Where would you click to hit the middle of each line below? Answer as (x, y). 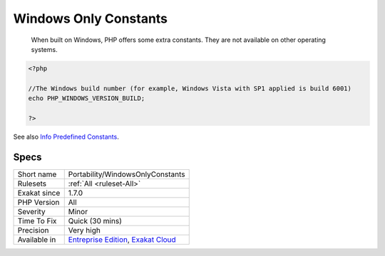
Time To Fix (37, 220)
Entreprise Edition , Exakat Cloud (122, 240)
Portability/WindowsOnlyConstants (127, 174)
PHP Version (38, 202)
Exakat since (39, 193)
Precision (33, 230)
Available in (37, 240)
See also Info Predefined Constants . (66, 137)
